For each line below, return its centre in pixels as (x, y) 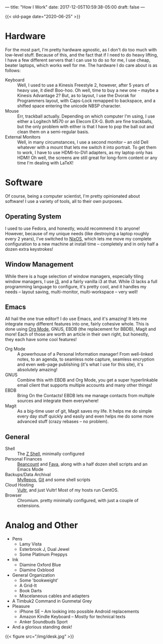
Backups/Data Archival (28, 475)
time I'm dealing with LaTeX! (45, 162)
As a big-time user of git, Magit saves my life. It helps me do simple (85, 411)
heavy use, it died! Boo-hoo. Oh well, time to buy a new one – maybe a (88, 90)
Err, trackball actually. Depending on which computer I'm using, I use (86, 116)
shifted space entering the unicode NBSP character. (69, 106)
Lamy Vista (31, 544)
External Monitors (23, 137)
